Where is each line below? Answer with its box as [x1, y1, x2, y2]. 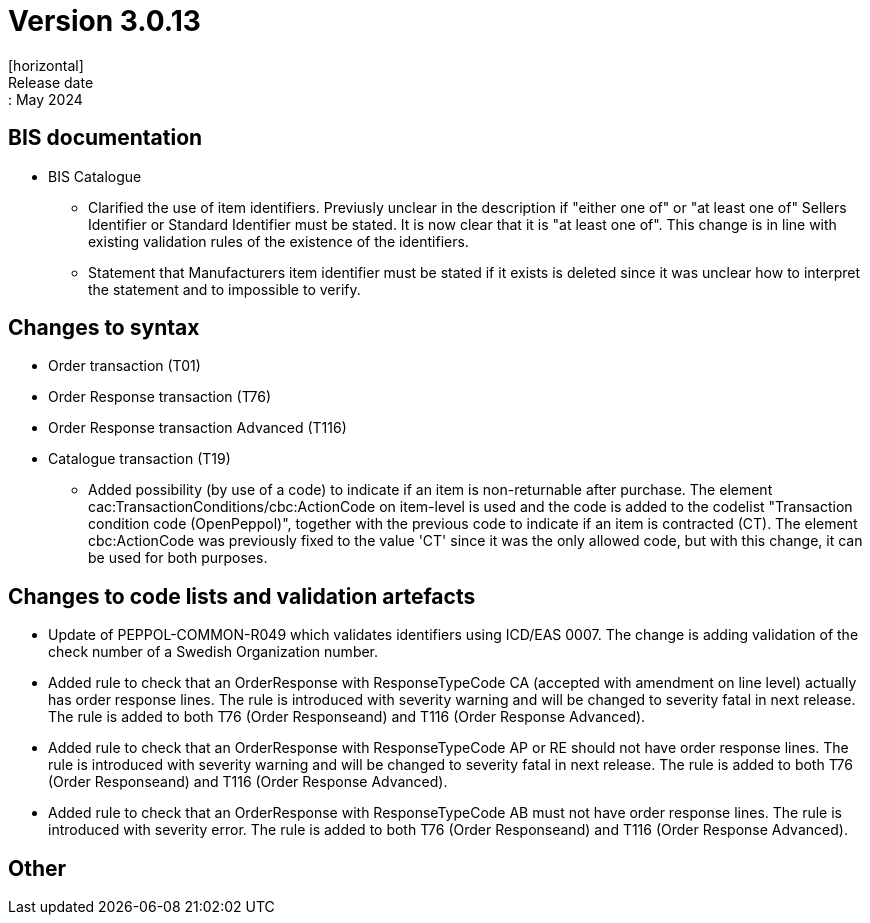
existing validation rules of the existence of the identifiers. [88, 232, 469, 250]
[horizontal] [8, 56, 84, 74]
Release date [8, 73, 94, 91]
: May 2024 [8, 90, 83, 108]
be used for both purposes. [88, 549, 268, 567]
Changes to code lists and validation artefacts [8, 583, 476, 609]
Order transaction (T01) [48, 357, 201, 375]
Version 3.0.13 [8, 4, 201, 38]
